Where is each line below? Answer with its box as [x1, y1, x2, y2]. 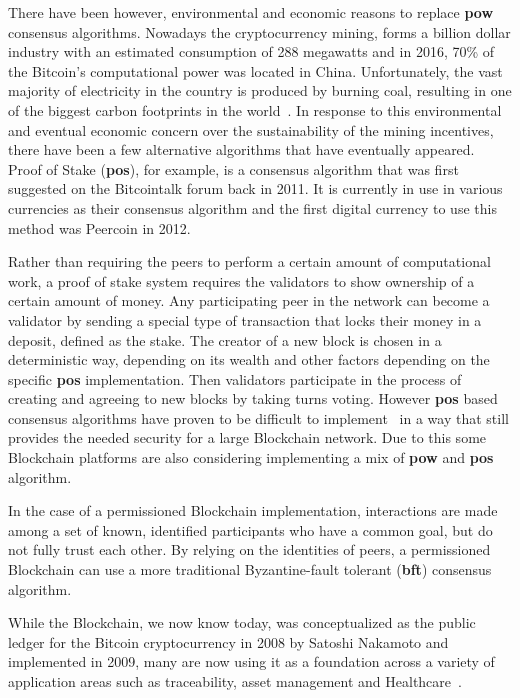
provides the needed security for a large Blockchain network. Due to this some [8, 427, 487, 448]
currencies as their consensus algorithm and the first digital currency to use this [8, 197, 497, 218]
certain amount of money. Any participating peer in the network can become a [8, 290, 490, 311]
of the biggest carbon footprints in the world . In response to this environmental [8, 99, 502, 120]
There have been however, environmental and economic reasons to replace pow [8, 2, 494, 22]
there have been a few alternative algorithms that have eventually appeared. [8, 139, 475, 160]
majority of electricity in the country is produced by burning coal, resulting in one [8, 80, 512, 101]
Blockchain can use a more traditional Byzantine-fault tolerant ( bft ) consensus [8, 559, 492, 580]
